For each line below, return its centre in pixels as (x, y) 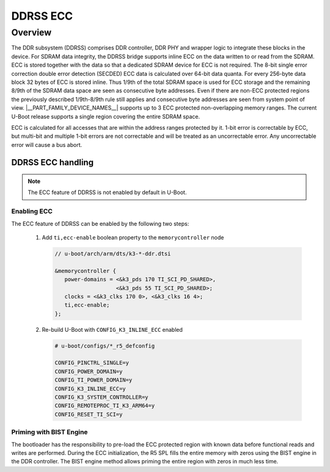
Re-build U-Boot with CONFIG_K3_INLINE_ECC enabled (112, 329)
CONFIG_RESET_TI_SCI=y (89, 414)
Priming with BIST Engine (50, 432)
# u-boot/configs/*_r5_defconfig (105, 346)
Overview (31, 32)
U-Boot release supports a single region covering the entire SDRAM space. (106, 116)
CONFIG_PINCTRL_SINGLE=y (92, 363)
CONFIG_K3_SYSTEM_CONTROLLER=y (102, 397)
